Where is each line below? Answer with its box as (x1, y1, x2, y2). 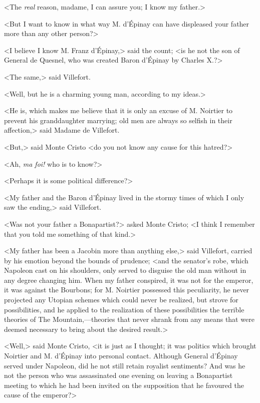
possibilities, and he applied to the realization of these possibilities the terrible (4, 304, 244, 314)
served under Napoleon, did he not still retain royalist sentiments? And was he (4, 360, 245, 370)
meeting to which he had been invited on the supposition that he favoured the (4, 379, 244, 390)
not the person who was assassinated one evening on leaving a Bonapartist (4, 370, 233, 380)
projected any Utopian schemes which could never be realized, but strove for (4, 294, 238, 305)
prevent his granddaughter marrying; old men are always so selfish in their (4, 115, 232, 125)
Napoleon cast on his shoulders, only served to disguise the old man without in (4, 265, 246, 275)
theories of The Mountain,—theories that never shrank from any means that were (4, 314, 254, 324)
